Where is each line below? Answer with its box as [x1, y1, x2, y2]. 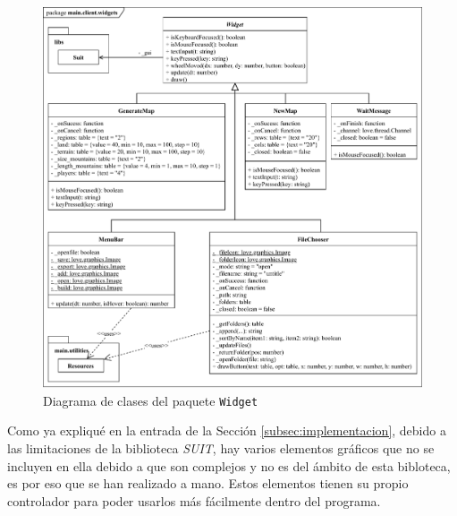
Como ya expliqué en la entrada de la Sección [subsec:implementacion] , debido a [7, 421, 446, 440]
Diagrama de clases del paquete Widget [43, 391, 258, 409]
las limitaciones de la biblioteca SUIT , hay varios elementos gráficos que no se [7, 439, 435, 458]
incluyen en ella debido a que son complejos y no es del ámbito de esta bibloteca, [7, 456, 451, 475]
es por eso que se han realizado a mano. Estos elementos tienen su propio [7, 474, 409, 493]
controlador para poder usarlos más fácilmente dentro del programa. [7, 491, 381, 510]
